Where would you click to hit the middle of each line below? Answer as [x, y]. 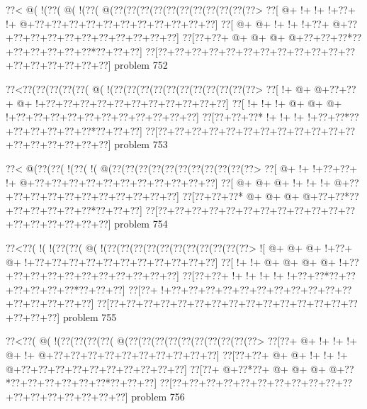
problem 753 [141, 144]
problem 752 [141, 65]
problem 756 [158, 396]
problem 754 [141, 224]
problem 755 [90, 316]
